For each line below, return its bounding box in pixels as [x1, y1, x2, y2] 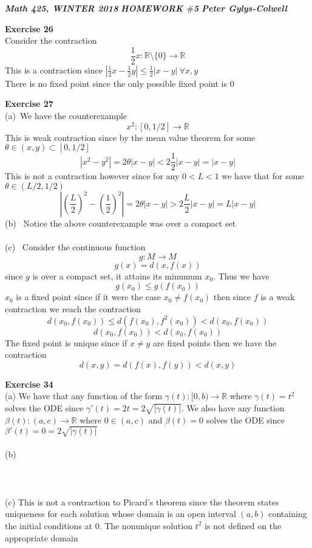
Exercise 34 [5, 377, 53, 390]
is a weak [260, 290, 295, 303]
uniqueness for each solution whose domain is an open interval [5, 507, 236, 520]
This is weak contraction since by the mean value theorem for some [5, 131, 256, 143]
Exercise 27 [5, 97, 53, 110]
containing [268, 507, 307, 520]
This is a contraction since [5, 63, 103, 76]
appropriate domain [5, 531, 78, 544]
